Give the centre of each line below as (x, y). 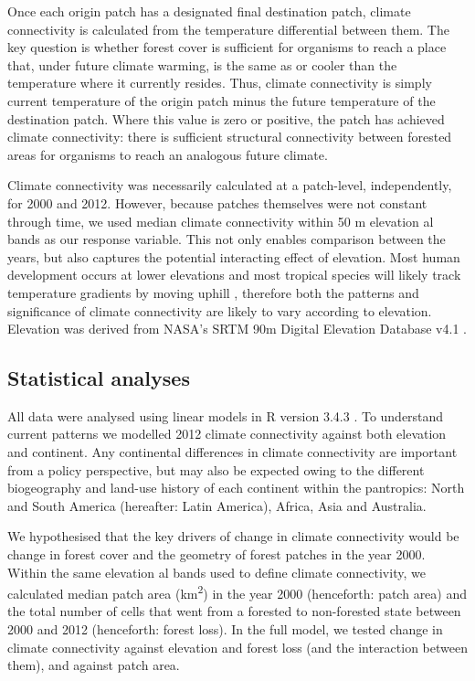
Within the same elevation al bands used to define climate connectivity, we (216, 572)
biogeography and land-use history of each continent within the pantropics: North (236, 488)
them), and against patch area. (94, 665)
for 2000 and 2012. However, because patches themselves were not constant (217, 202)
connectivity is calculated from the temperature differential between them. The (228, 29)
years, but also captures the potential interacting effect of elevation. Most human (234, 256)
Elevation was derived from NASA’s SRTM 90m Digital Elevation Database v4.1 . (237, 329)
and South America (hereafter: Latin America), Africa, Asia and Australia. (217, 505)
